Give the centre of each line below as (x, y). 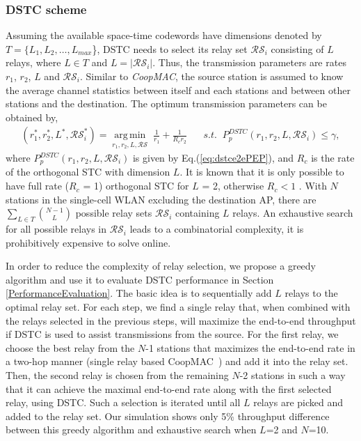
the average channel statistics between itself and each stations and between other (178, 90)
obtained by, (32, 117)
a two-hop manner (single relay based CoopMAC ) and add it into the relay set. (177, 361)
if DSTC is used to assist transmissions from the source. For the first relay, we (172, 334)
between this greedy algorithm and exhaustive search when (131, 430)
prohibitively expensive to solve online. (88, 242)
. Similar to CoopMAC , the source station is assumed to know (211, 76)
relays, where (33, 62)
